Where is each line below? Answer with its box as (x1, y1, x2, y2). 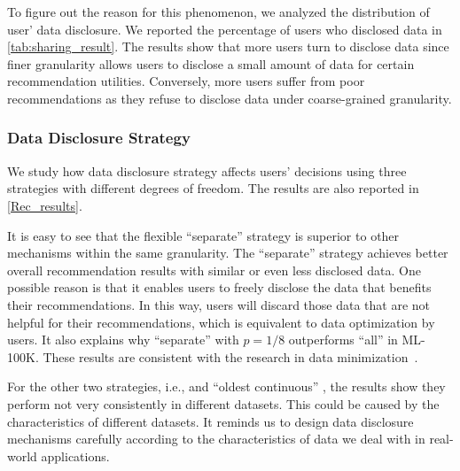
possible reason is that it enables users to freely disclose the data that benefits (7, 278, 432, 297)
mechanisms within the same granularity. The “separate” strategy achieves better (7, 243, 448, 262)
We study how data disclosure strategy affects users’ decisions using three (7, 161, 407, 180)
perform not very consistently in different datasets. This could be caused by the (7, 394, 440, 413)
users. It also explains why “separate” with (7, 330, 239, 349)
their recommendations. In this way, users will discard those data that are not (7, 295, 431, 313)
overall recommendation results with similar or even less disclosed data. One (7, 260, 421, 279)
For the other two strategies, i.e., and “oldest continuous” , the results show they (7, 377, 446, 396)
